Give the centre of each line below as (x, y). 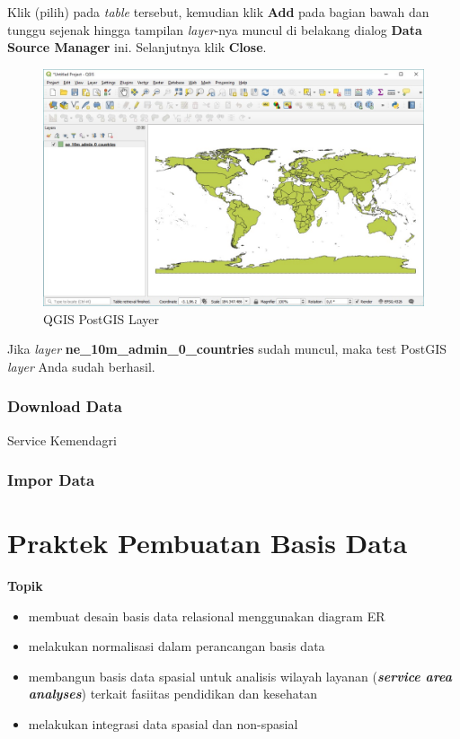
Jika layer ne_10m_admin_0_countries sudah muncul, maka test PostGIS (227, 349)
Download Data (65, 406)
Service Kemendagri (62, 440)
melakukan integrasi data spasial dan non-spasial (163, 724)
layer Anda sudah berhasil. (81, 366)
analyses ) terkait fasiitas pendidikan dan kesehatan (172, 694)
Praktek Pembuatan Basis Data (208, 543)
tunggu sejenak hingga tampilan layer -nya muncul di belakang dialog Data (215, 29)
